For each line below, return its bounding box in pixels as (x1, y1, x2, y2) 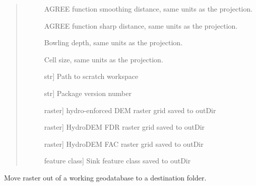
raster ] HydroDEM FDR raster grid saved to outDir (44, 122, 205, 132)
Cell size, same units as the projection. (44, 54, 163, 64)
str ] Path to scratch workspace (44, 71, 139, 81)
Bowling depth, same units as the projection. (44, 37, 183, 48)
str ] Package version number (44, 87, 132, 98)
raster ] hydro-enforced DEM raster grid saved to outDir (44, 105, 216, 115)
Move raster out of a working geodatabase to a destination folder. (4, 172, 207, 182)
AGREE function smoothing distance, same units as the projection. (44, 4, 253, 14)
